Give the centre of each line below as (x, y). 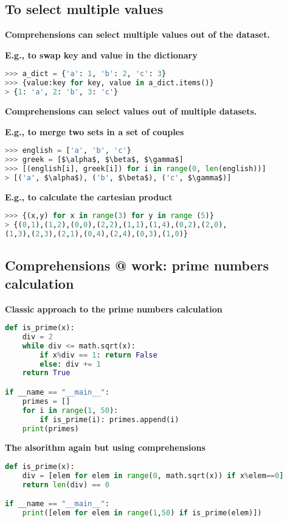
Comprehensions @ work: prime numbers (137, 265)
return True (46, 373)
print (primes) (50, 429)
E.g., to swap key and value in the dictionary (101, 55)
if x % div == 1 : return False (99, 355)
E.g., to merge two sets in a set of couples (95, 131)
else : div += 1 (70, 364)
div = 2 (37, 337)
